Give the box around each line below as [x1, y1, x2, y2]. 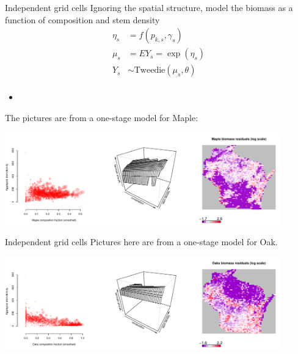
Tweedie [134, 66, 165, 75]
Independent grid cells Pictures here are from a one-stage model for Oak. [5, 235, 278, 248]
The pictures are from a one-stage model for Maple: [5, 111, 198, 124]
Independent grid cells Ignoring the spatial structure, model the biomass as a [5, 1, 293, 13]
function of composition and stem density [5, 13, 160, 26]
